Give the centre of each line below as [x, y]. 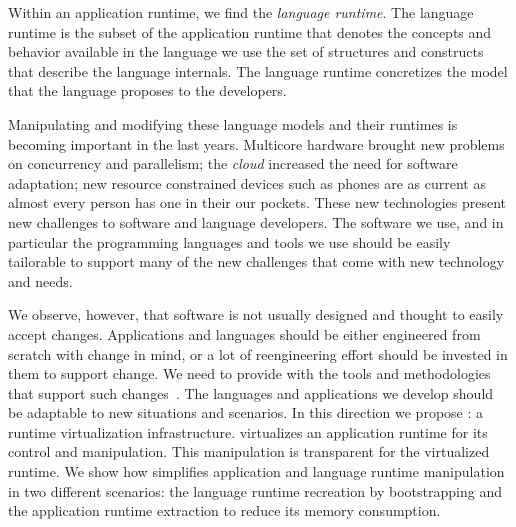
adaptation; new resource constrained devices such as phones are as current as [247, 182]
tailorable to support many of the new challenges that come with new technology [256, 261]
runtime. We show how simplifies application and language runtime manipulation [256, 471]
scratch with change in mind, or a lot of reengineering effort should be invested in [258, 353]
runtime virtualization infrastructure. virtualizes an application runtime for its [248, 431]
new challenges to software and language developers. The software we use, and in [256, 221]
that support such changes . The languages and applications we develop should [251, 392]
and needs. [40, 280]
